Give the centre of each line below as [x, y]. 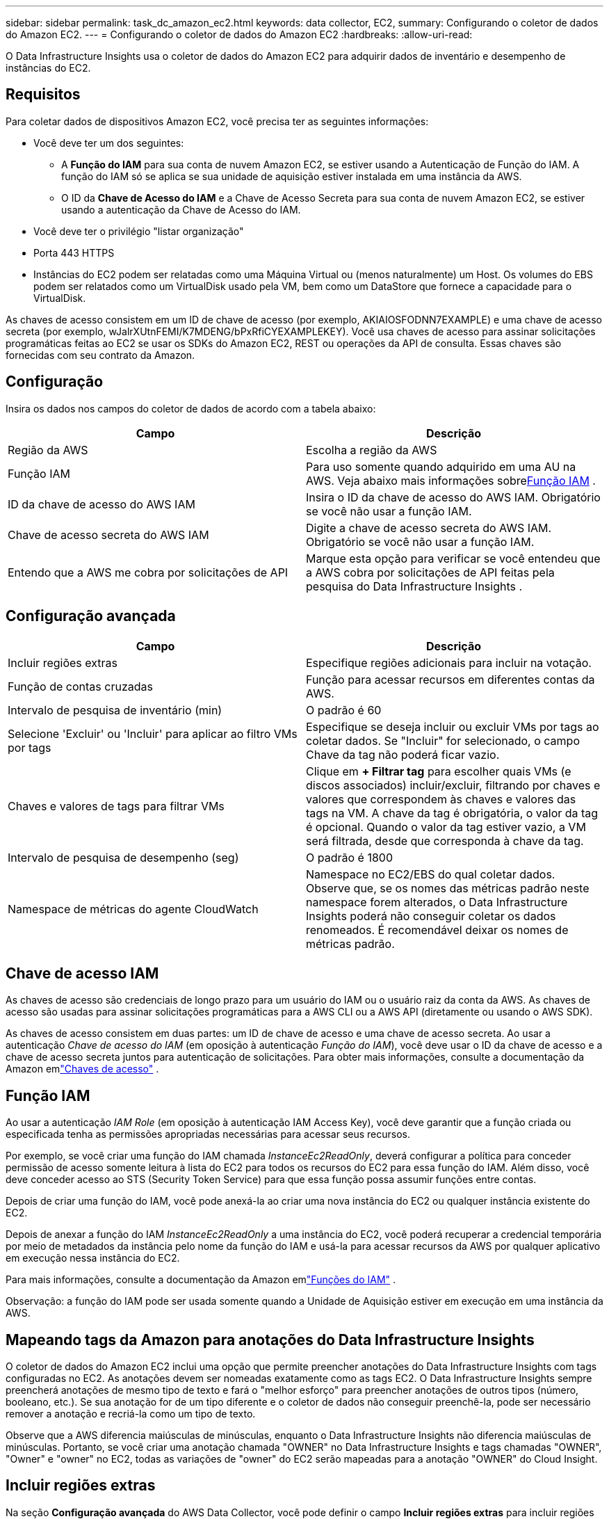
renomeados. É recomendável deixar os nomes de [437, 930]
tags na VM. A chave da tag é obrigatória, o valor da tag [452, 813]
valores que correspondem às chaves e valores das [441, 799]
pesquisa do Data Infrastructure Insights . [414, 586]
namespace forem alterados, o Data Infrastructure [437, 902]
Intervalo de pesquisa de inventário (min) [115, 710]
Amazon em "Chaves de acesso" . [82, 1069]
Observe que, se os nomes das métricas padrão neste [448, 888]
